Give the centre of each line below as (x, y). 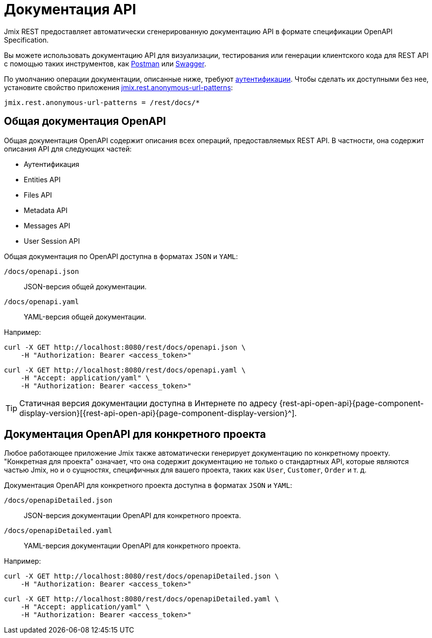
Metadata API (46, 210)
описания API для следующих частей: (68, 149)
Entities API (42, 179)
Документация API (70, 9)
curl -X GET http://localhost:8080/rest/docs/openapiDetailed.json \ (142, 576)
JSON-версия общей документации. (85, 286)
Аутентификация (52, 164)
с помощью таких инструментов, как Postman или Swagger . (105, 63)
